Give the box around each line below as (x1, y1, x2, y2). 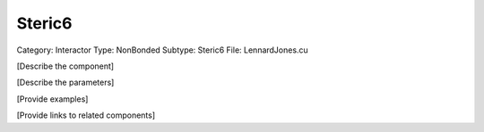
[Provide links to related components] (16, 110, 156, 120)
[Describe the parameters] (16, 77, 115, 88)
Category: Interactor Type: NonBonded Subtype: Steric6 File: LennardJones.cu (16, 45, 308, 55)
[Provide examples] (16, 94, 89, 104)
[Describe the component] (16, 61, 115, 71)
